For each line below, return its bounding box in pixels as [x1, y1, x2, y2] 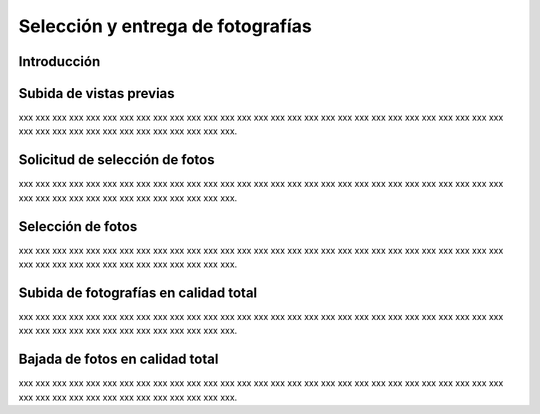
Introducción [18, 53, 101, 70]
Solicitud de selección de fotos [18, 151, 215, 169]
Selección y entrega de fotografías [18, 15, 312, 37]
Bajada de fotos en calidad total [18, 351, 219, 368]
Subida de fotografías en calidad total [18, 284, 258, 301]
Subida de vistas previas [18, 85, 175, 102]
